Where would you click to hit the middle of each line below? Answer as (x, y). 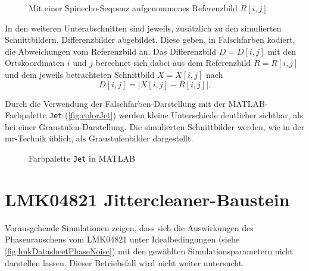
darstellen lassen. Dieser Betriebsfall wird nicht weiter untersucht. (125, 262)
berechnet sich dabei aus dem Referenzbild (173, 63)
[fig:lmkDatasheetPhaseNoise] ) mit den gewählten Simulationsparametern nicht (149, 250)
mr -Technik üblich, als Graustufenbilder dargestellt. (99, 138)
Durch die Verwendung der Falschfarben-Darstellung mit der (115, 103)
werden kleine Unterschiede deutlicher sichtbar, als (211, 115)
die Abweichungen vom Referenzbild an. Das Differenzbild (111, 51)
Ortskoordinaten (35, 63)
